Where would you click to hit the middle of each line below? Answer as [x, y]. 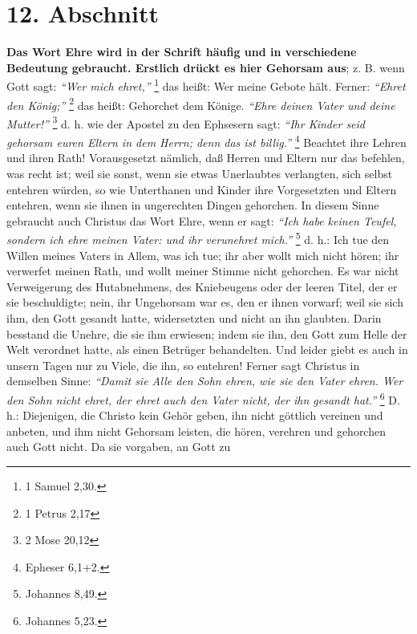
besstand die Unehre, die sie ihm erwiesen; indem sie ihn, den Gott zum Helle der [207, 333]
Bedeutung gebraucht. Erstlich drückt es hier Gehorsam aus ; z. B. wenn [206, 67]
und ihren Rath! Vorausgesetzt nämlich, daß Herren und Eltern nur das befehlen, [206, 158]
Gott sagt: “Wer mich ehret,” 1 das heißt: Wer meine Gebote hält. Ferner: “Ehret [206, 85]
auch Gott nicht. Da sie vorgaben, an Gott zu [119, 447]
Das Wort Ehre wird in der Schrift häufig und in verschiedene [182, 52]
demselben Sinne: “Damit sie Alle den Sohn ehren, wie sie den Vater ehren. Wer [205, 381]
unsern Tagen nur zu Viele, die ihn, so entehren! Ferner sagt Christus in [183, 365]
